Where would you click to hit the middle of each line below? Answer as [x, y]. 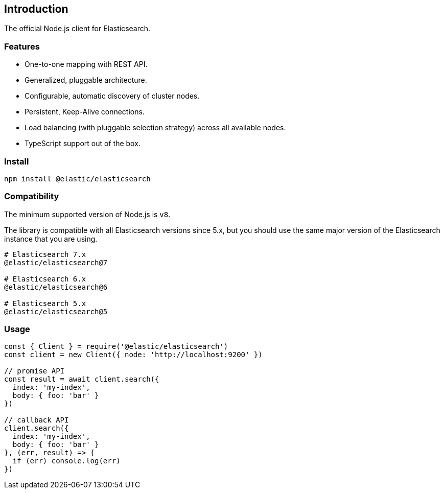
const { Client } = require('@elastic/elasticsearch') [116, 347]
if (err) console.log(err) [66, 461]
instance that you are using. [51, 239]
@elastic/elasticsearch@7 [56, 262]
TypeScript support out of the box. [83, 144]
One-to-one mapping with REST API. [86, 64]
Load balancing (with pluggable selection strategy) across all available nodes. [155, 128]
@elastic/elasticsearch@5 [56, 311]
